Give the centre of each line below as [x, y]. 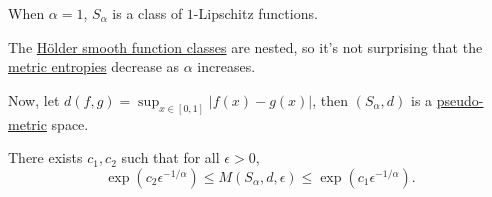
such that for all [170, 157]
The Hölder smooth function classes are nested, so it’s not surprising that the [245, 46]
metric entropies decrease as [94, 66]
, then [330, 99]
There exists [45, 157]
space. [70, 123]
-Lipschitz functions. [255, 13]
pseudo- [460, 99]
